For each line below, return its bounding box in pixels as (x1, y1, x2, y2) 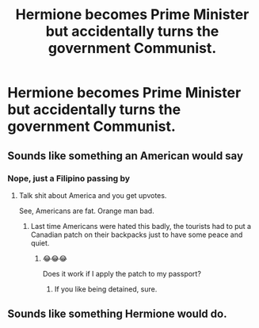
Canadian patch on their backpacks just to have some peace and (30, 230, 243, 239)
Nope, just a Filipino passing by (7, 173, 131, 184)
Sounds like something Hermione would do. (7, 307, 227, 321)
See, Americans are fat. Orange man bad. (18, 206, 155, 215)
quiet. (30, 238, 50, 247)
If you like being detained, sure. (54, 284, 158, 294)
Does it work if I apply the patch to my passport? (42, 269, 201, 278)
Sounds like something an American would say (7, 149, 243, 162)
